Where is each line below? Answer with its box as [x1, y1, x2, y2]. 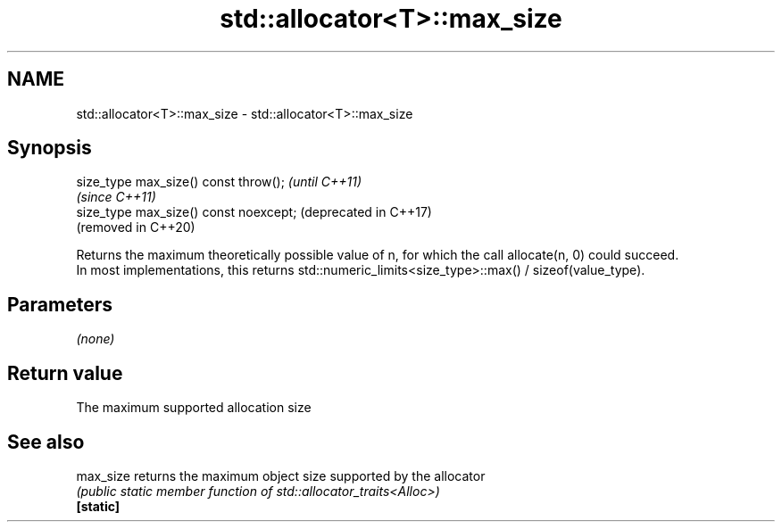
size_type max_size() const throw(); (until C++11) [76, 174, 362, 190]
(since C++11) [76, 189, 156, 205]
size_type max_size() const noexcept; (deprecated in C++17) [76, 204, 432, 220]
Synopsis [7, 136, 92, 160]
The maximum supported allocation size [76, 400, 312, 416]
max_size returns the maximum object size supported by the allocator [76, 467, 486, 484]
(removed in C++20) [76, 219, 195, 236]
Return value [7, 361, 123, 384]
